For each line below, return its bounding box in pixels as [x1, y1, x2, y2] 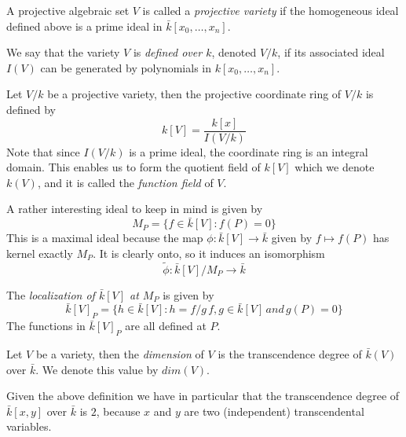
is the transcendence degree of [218, 346, 362, 362]
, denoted [211, 44, 257, 61]
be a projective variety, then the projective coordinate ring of [47, 86, 342, 102]
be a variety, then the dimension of [35, 346, 204, 362]
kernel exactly [6, 244, 73, 261]
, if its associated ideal [277, 44, 385, 61]
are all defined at [125, 318, 207, 334]
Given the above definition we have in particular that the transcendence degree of [6, 387, 400, 404]
